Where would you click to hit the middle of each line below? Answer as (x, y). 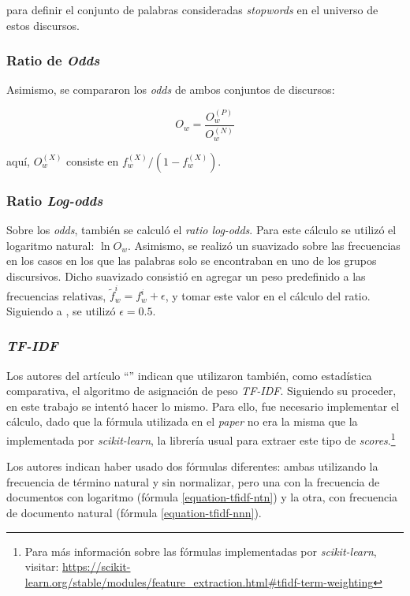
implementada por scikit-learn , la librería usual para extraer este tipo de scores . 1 (201, 439)
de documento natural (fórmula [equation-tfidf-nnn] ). (134, 513)
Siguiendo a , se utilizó (61, 310)
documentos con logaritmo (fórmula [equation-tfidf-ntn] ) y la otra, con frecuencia (202, 497)
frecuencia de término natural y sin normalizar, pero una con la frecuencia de (193, 481)
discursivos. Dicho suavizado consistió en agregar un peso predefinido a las (186, 276)
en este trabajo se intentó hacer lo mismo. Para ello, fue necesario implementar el (203, 406)
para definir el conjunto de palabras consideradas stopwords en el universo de (192, 9)
